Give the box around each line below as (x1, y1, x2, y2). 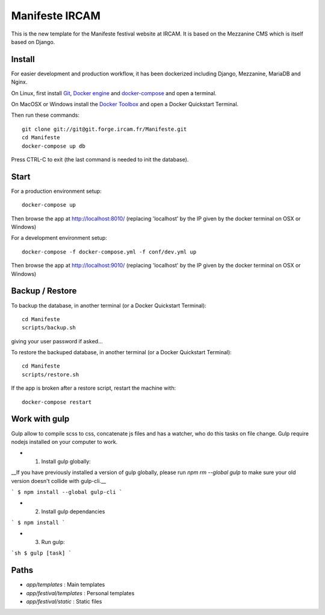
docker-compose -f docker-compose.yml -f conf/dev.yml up (22, 248, 197, 255)
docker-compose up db (22, 142, 85, 149)
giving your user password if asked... (11, 337, 104, 345)
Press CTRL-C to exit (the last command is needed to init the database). (11, 155, 189, 163)
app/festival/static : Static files (26, 598, 102, 605)
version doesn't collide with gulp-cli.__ (11, 477, 107, 484)
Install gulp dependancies (41, 508, 105, 515)
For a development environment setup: (11, 234, 108, 242)
